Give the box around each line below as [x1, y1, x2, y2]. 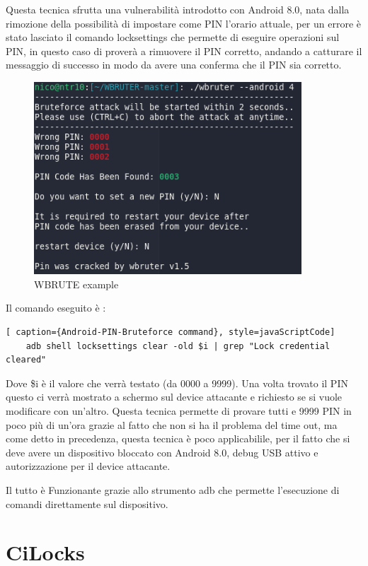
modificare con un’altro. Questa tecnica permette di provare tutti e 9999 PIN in [6, 403, 352, 418]
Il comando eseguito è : [6, 300, 106, 315]
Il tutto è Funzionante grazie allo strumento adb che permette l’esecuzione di [6, 482, 340, 497]
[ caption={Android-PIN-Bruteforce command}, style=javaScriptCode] [6, 326, 335, 337]
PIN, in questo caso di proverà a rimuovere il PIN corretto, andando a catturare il [6, 43, 362, 58]
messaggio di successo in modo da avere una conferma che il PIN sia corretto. [6, 57, 342, 72]
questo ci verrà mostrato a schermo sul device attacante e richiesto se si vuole [6, 389, 343, 404]
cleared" [6, 355, 47, 365]
